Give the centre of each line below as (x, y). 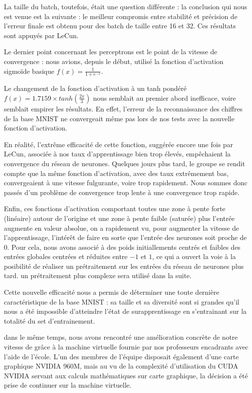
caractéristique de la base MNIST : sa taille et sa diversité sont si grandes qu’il (122, 301)
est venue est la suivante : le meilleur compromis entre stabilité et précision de (121, 16)
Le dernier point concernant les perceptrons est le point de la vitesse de (111, 52)
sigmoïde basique (29, 71)
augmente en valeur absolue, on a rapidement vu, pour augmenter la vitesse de (122, 228)
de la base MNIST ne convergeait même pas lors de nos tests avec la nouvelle (119, 118)
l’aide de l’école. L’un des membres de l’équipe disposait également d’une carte (121, 356)
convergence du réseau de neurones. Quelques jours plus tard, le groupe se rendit (125, 163)
